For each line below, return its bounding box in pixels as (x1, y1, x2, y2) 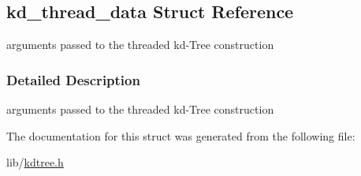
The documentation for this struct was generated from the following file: (6, 127, 355, 144)
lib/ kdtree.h (6, 154, 64, 170)
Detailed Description (6, 69, 140, 89)
